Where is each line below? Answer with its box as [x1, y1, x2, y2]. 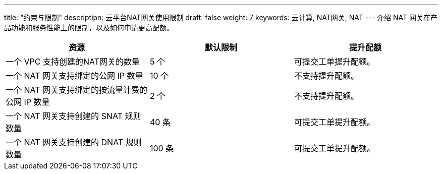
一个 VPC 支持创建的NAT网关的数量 [6, 56, 140, 67]
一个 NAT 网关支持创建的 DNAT [6, 137, 124, 147]
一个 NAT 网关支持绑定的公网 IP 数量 [6, 71, 143, 81]
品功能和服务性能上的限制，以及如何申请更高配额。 [4, 23, 174, 32]
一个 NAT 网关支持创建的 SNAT [6, 111, 123, 121]
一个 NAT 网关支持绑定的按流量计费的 [6, 85, 148, 95]
